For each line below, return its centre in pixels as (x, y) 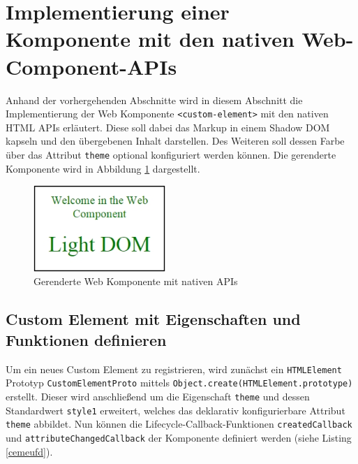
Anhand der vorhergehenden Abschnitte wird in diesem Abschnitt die (154, 100)
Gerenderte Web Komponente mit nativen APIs (136, 281)
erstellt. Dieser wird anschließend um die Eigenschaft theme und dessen (158, 396)
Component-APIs (91, 66)
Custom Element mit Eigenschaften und (153, 319)
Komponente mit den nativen (150, 39)
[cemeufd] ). (29, 451)
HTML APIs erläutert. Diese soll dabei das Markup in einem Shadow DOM (168, 127)
